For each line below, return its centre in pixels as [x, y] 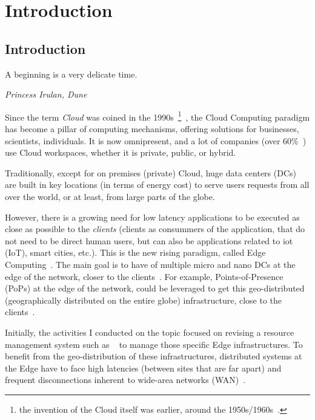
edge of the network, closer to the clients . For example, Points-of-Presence [144, 276]
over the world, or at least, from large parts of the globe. [110, 196]
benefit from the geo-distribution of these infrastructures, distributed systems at [154, 356]
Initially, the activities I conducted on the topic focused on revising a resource [150, 332]
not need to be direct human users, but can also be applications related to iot [149, 240]
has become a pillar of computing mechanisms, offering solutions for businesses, [152, 129]
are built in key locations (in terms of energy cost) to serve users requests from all [157, 185]
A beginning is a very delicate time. [71, 74]
